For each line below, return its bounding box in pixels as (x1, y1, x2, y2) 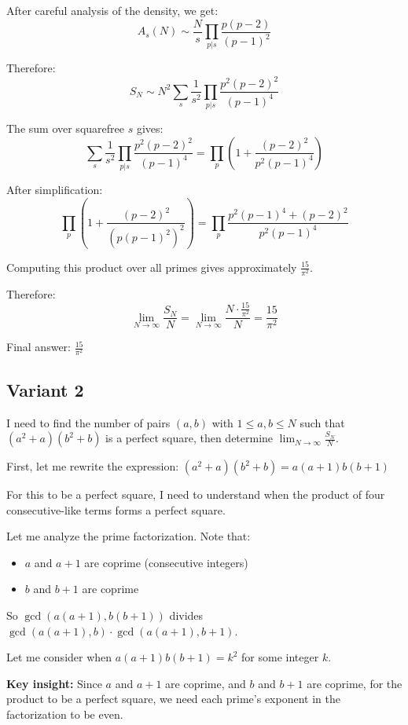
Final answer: (6, 339, 71, 355)
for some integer (241, 649, 319, 665)
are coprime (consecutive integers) (84, 554, 248, 570)
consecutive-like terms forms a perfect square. (6, 501, 226, 518)
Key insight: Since (6, 675, 102, 691)
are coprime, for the (307, 675, 402, 691)
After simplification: (6, 181, 103, 198)
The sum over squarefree (6, 120, 124, 137)
